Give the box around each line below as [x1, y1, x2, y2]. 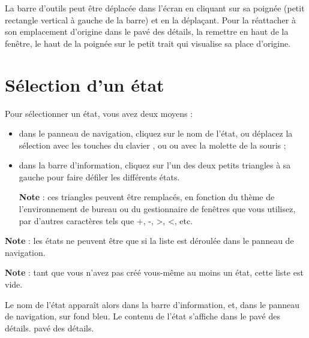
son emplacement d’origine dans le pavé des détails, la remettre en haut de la [5, 25, 289, 38]
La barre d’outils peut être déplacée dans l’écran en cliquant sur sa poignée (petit [5, 2, 305, 14]
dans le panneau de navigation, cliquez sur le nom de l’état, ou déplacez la [19, 127, 293, 140]
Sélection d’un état [5, 72, 164, 96]
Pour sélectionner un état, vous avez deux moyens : [5, 107, 193, 119]
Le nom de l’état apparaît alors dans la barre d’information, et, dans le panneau [5, 298, 300, 310]
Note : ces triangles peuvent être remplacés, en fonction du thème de [19, 191, 275, 203]
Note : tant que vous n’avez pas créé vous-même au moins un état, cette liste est [5, 266, 304, 279]
